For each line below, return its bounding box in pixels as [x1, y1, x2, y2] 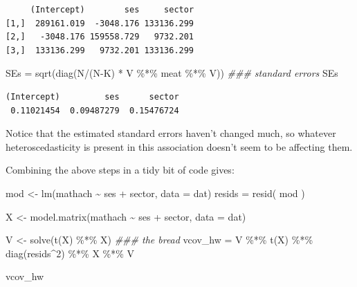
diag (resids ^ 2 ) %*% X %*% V [6, 246, 135, 260]
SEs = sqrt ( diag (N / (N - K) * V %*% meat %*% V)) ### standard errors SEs [6, 66, 338, 80]
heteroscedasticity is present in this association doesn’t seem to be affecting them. [6, 139, 353, 154]
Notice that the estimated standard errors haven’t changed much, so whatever [6, 126, 336, 140]
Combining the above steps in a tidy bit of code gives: [6, 163, 235, 177]
